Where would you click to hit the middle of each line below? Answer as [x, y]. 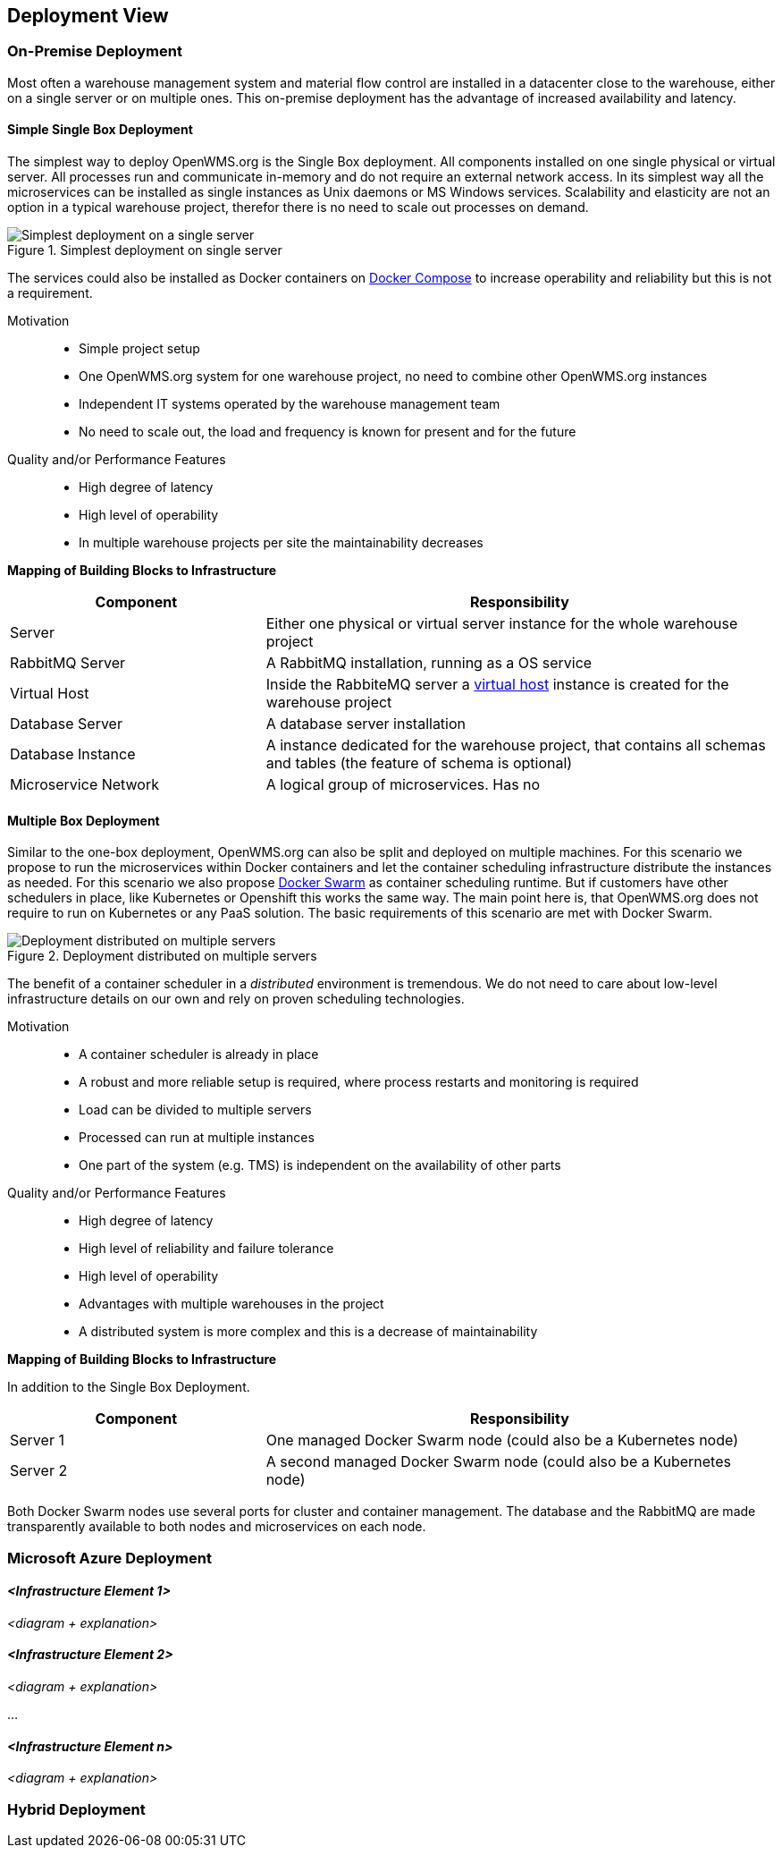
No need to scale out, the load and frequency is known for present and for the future [328, 432]
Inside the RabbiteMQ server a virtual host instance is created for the [497, 685]
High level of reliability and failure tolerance [206, 1249]
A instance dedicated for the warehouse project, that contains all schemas [516, 745]
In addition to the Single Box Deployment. [129, 1387]
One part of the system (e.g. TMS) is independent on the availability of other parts [320, 1165]
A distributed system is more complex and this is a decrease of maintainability [308, 1332]
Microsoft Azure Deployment [109, 1558]
